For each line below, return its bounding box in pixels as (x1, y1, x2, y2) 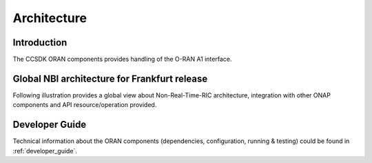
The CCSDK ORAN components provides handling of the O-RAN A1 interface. (12, 55, 232, 64)
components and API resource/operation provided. (12, 101, 157, 109)
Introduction (12, 37, 68, 48)
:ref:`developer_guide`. (12, 146, 77, 155)
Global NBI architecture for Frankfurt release (12, 73, 208, 84)
